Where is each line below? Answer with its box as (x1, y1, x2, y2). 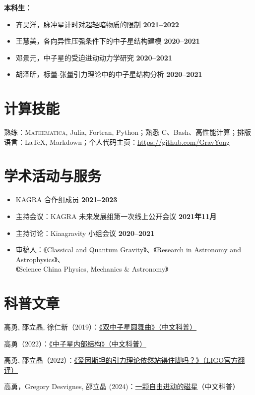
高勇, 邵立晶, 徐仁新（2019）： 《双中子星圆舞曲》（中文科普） (4, 322, 197, 332)
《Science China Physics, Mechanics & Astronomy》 (15, 264, 169, 274)
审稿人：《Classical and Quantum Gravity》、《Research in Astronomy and (15, 244, 241, 255)
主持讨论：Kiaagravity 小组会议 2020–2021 (15, 227, 155, 238)
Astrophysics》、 (15, 254, 64, 264)
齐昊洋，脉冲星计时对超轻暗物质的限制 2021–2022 (15, 19, 179, 29)
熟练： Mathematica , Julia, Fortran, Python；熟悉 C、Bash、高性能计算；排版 (4, 127, 251, 137)
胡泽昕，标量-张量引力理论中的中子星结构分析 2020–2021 (15, 69, 202, 79)
